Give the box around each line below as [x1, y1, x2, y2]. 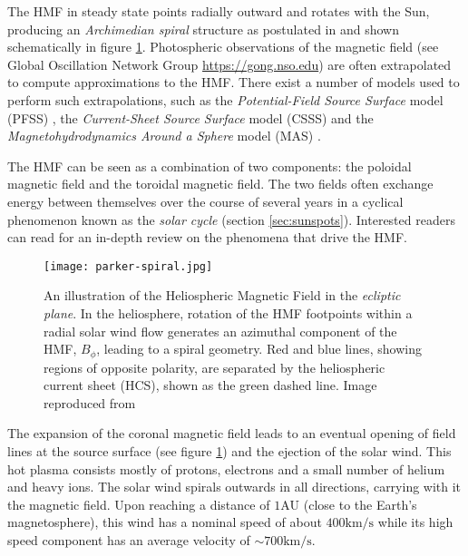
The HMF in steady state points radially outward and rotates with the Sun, [7, 2, 430, 20]
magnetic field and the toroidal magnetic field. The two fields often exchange [7, 174, 434, 193]
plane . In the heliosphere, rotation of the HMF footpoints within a [44, 303, 413, 322]
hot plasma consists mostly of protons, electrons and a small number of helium [7, 459, 445, 478]
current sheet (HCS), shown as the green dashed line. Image [44, 376, 377, 395]
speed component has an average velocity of [7, 530, 250, 549]
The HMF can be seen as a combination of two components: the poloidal [7, 156, 412, 175]
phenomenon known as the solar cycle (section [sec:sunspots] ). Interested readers [7, 210, 455, 229]
